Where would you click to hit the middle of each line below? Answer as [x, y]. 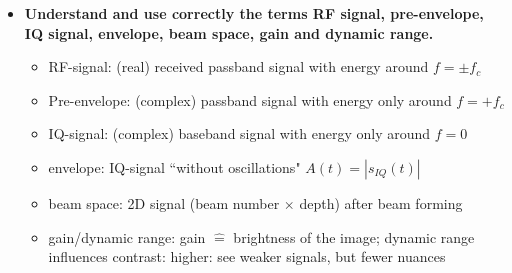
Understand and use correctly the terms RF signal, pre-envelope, [254, 13]
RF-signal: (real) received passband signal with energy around [238, 66]
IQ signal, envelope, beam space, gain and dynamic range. [229, 32]
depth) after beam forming [381, 202]
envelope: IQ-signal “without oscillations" [174, 166]
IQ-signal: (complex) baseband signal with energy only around [239, 133]
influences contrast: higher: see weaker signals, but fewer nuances [247, 256]
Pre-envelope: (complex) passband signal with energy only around [250, 99]
